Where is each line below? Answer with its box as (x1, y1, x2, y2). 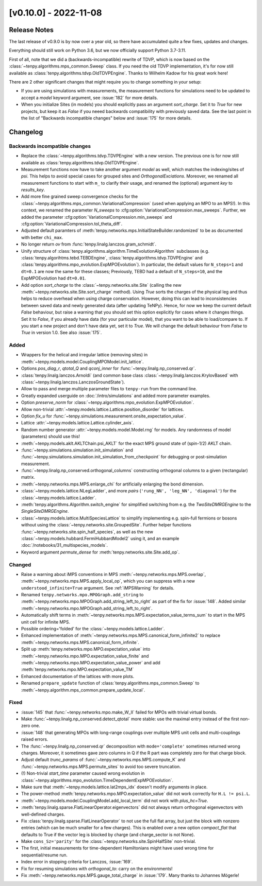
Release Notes (9, 26, 54, 34)
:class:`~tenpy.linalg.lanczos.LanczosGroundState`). (21, 379, 125, 385)
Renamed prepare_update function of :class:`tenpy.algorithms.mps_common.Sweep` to (21, 680, 200, 686)
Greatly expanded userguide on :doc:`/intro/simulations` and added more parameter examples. (21, 393, 211, 399)
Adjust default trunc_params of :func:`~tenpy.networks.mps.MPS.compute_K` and (21, 757, 185, 763)
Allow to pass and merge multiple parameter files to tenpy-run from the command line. (21, 386, 197, 392)
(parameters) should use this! (21, 434, 80, 439)
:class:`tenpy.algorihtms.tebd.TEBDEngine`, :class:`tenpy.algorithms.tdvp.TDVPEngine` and (21, 255, 203, 261)
